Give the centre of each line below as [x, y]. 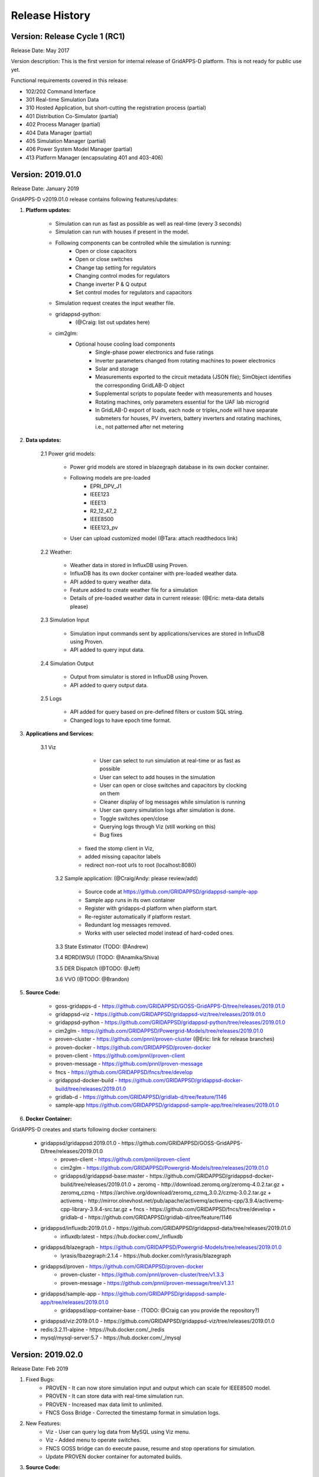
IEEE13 [98, 503]
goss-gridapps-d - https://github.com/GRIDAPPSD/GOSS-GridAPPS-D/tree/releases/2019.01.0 [170, 1006]
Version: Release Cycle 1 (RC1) [68, 36]
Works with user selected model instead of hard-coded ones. [159, 933]
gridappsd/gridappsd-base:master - [105, 1176]
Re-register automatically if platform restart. [138, 916]
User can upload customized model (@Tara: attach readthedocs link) [154, 538]
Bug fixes [111, 835]
